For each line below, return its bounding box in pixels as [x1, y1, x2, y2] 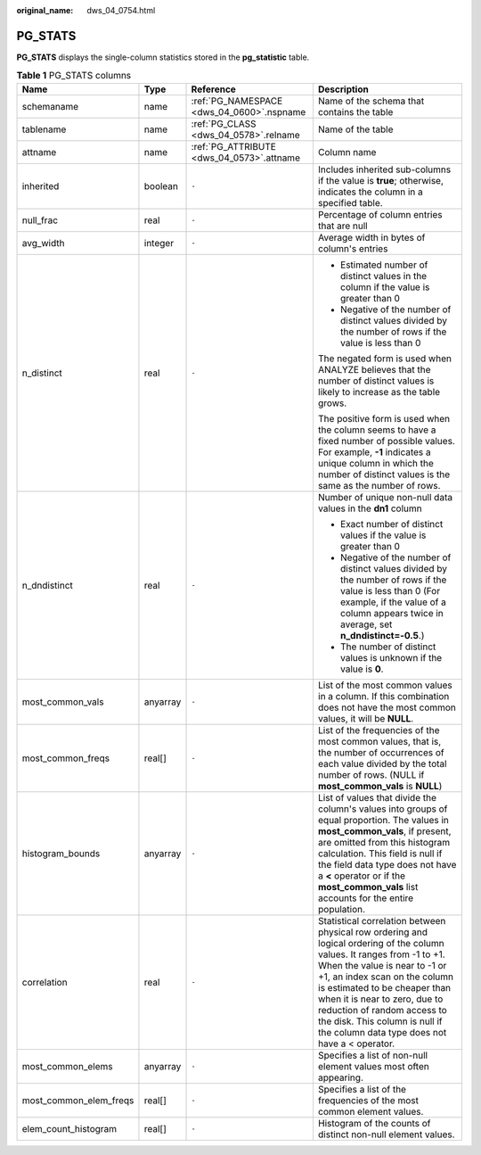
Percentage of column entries [317, 208, 443, 220]
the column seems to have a [317, 424, 436, 436]
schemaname [21, 100, 79, 112]
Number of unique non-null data [317, 491, 453, 503]
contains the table [317, 105, 394, 118]
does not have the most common [317, 701, 456, 714]
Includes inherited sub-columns [317, 163, 452, 176]
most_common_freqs [21, 752, 110, 764]
